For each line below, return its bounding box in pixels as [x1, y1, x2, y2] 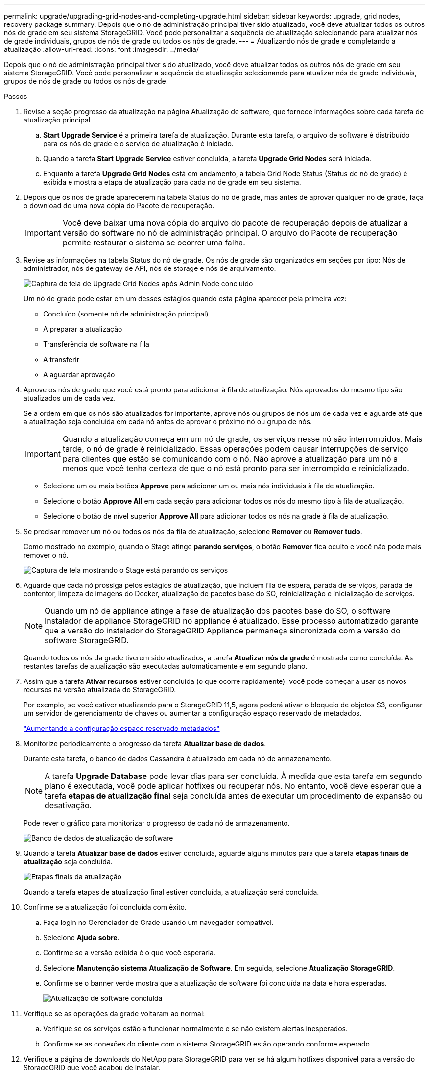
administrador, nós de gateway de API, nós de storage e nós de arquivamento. [24, 264, 276, 272]
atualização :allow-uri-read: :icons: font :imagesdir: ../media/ [4, 45, 199, 53]
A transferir [43, 355, 79, 364]
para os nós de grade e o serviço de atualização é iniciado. [43, 139, 234, 147]
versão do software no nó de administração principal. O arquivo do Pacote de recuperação [62, 228, 398, 238]
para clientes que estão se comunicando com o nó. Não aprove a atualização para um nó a [62, 454, 398, 463]
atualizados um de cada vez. [24, 394, 116, 402]
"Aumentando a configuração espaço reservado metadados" [24, 724, 220, 732]
